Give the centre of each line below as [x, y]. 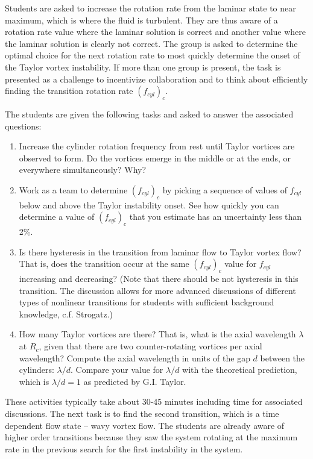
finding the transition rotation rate [69, 91]
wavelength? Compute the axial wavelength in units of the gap [134, 358]
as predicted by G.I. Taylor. [135, 381]
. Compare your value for [117, 370]
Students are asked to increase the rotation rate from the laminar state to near [150, 8]
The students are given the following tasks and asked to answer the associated [149, 114]
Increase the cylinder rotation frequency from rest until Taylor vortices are [157, 146]
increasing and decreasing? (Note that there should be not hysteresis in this [159, 279]
